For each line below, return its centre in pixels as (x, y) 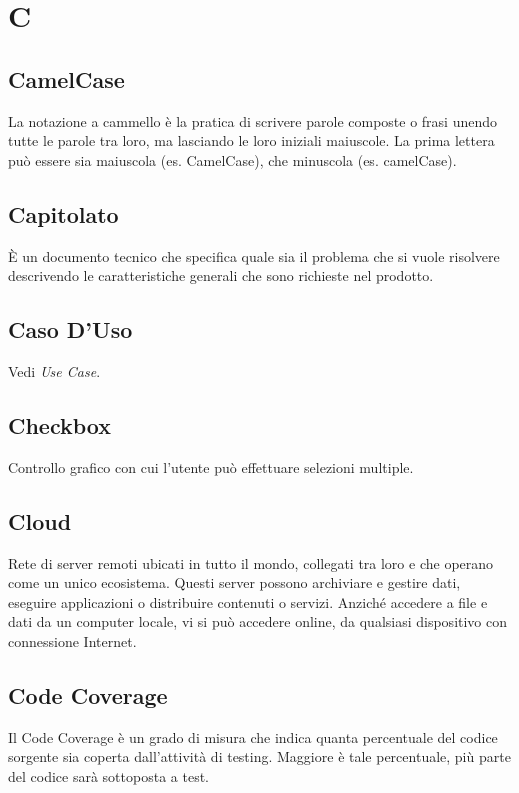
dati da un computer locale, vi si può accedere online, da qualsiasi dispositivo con (258, 621)
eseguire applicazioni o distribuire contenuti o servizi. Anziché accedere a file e (248, 601)
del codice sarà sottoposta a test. (108, 775)
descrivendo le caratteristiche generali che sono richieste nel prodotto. (221, 275)
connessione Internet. (72, 640)
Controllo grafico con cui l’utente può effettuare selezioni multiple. (211, 466)
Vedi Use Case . (54, 370)
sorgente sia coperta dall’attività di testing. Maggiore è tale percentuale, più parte (259, 756)
